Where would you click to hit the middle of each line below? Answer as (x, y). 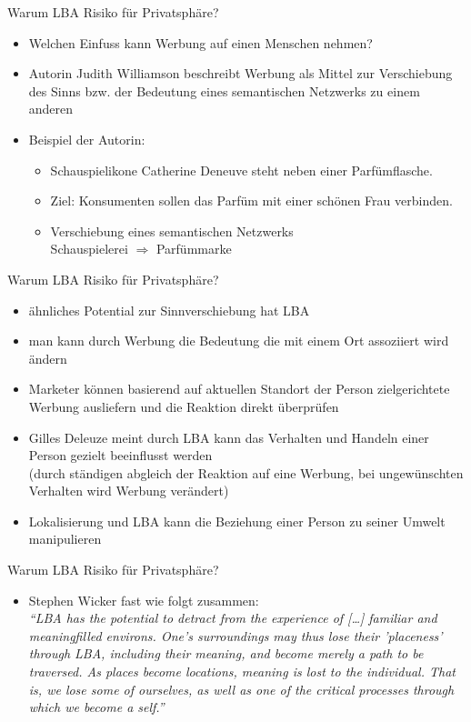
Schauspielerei (89, 249)
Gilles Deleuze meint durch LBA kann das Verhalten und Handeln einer (229, 437)
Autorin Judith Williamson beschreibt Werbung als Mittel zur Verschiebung (241, 73)
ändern (48, 358)
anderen (51, 109)
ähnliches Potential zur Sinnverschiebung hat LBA (169, 310)
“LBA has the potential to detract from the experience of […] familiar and (233, 618)
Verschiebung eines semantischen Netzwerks (172, 231)
